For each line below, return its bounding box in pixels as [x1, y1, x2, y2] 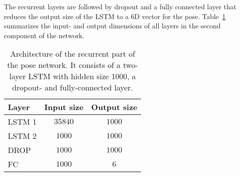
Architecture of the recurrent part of [10, 48, 135, 60]
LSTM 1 [8, 116, 37, 128]
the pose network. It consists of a [7, 59, 121, 71]
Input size [44, 101, 84, 113]
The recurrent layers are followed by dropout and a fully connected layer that [4, 1, 237, 11]
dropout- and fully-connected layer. [12, 82, 133, 93]
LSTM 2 [8, 130, 37, 142]
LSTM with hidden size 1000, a [28, 70, 136, 82]
